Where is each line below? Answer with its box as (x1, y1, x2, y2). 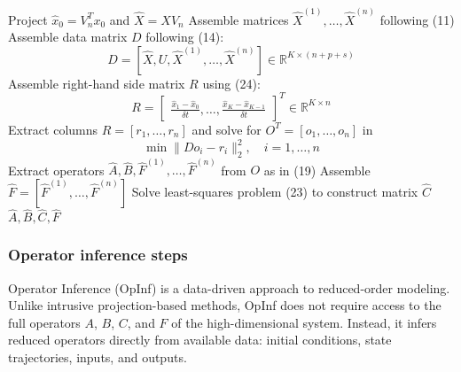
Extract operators (8, 160, 105, 179)
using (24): (202, 74, 261, 92)
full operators (8, 313, 81, 331)
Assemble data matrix (8, 27, 128, 46)
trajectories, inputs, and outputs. (8, 347, 187, 366)
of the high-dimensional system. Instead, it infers (171, 313, 437, 331)
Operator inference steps (8, 244, 188, 266)
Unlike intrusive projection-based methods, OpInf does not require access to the (8, 296, 441, 314)
